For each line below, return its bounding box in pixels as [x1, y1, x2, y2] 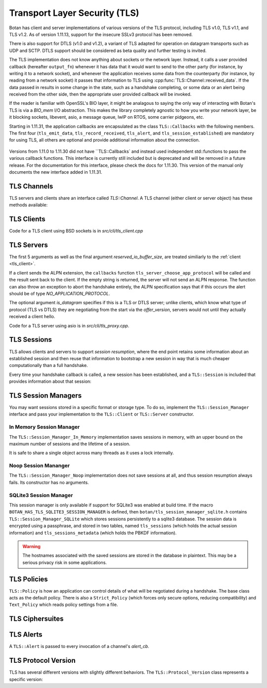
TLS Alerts [9, 631, 43, 639]
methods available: [9, 202, 48, 208]
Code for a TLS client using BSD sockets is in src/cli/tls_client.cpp [9, 228, 143, 234]
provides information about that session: [9, 378, 91, 384]
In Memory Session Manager [9, 423, 80, 430]
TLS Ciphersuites [9, 615, 64, 623]
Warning [22, 543, 41, 549]
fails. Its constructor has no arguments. [9, 479, 89, 485]
